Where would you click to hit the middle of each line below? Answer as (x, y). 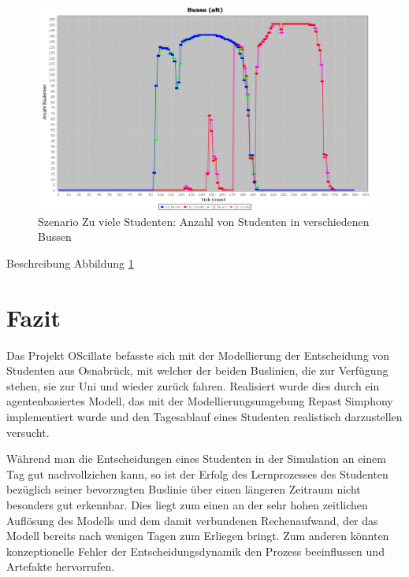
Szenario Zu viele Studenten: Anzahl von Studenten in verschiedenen (204, 221)
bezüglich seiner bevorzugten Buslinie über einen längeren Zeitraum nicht (184, 489)
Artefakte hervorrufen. (61, 566)
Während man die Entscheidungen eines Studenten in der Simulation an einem (196, 459)
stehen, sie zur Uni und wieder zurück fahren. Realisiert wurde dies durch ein (193, 385)
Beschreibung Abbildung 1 (70, 263)
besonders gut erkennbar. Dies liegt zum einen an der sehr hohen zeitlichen (187, 505)
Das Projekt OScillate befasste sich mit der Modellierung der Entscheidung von (198, 355)
